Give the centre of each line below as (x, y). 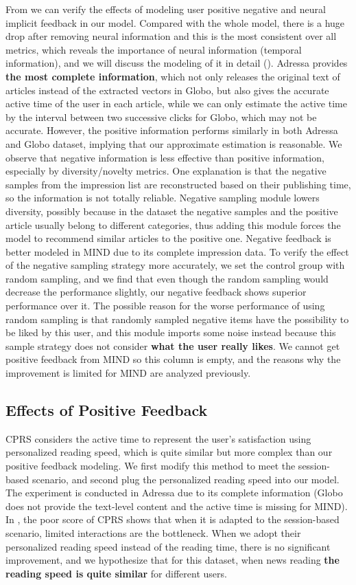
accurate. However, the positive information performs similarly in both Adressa (172, 130)
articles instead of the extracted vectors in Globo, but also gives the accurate (167, 90)
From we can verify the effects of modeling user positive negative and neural (166, 9)
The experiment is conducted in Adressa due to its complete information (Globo (174, 493)
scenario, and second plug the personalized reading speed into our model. (186, 479)
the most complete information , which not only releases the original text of (173, 76)
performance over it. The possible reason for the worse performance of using (165, 306)
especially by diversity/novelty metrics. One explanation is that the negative (166, 171)
